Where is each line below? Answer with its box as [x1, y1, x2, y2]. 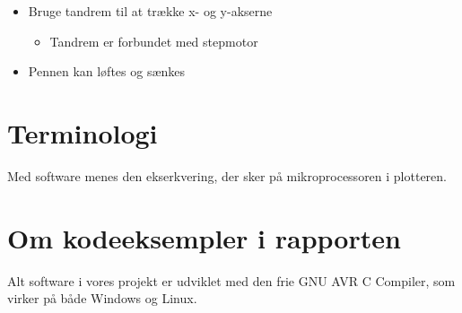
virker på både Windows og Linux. [7, 289, 197, 308]
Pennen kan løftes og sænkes [28, 62, 186, 81]
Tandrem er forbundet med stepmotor [49, 31, 258, 50]
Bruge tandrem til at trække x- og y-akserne [28, 2, 273, 20]
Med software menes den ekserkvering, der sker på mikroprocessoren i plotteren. [7, 166, 447, 185]
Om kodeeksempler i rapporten [7, 219, 401, 256]
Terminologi [7, 114, 158, 151]
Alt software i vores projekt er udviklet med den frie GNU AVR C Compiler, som [7, 271, 456, 290]
